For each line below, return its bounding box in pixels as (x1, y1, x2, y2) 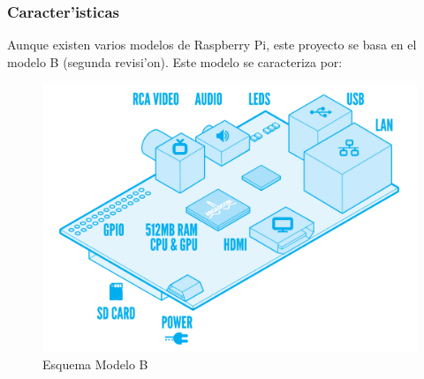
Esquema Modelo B (42, 354, 148, 373)
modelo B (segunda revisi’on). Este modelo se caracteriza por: (7, 52, 343, 71)
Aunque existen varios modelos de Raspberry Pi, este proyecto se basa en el (7, 35, 417, 54)
